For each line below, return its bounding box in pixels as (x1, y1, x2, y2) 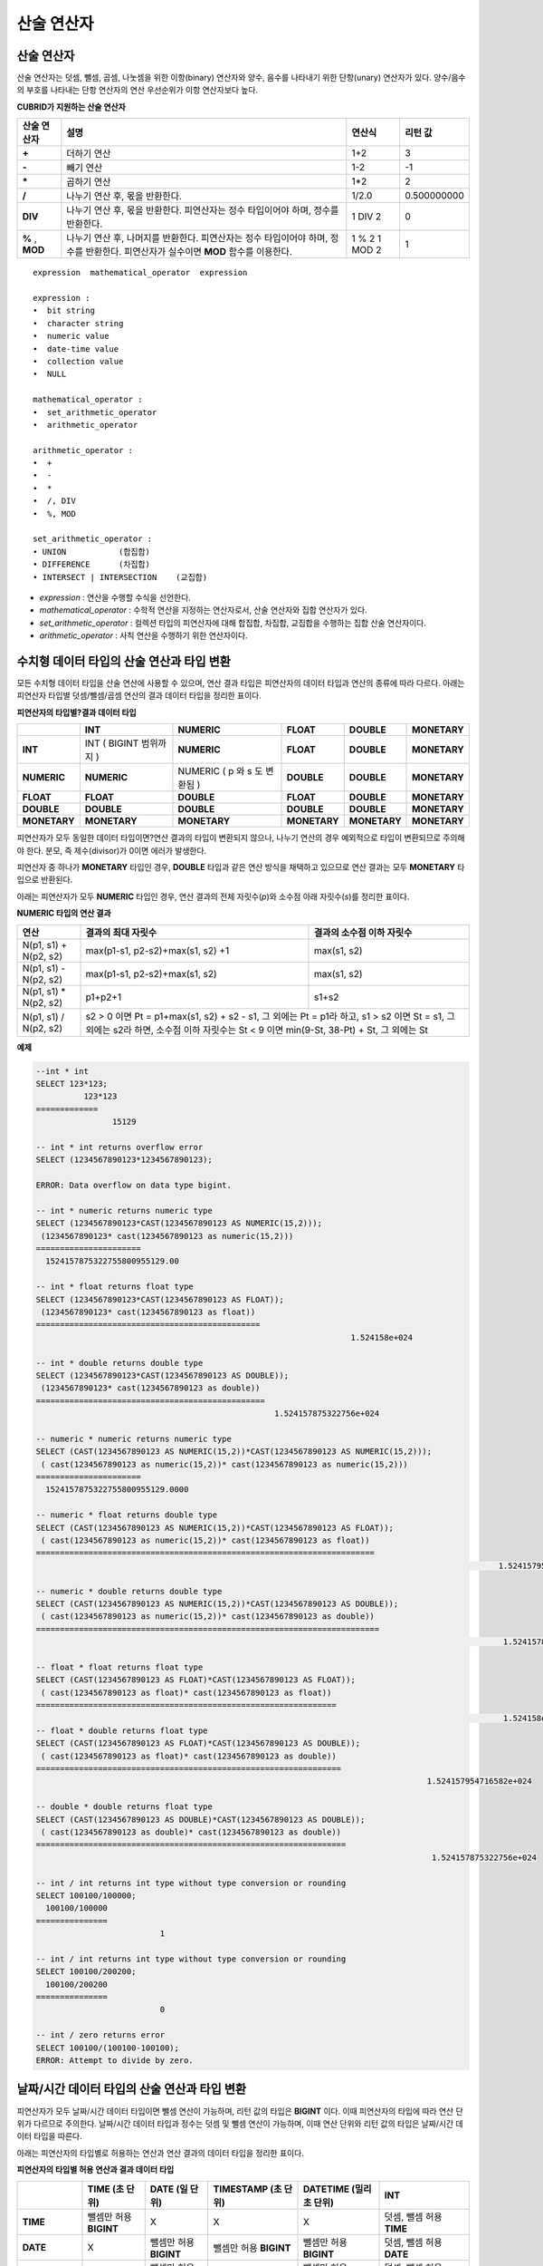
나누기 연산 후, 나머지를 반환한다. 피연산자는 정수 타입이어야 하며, (66, 232, 329, 245)
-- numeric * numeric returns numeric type (35, 1433, 233, 1444)
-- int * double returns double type (35, 1358, 204, 1368)
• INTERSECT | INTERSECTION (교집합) (33, 572, 208, 582)
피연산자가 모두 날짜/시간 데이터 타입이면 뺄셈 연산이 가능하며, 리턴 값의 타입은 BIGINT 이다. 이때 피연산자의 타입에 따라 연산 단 (16, 2106, 463, 2116)
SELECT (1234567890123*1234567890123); (35, 1155, 213, 1165)
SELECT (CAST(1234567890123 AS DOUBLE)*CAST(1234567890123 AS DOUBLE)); (35, 1814, 366, 1825)
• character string (33, 318, 124, 328)
